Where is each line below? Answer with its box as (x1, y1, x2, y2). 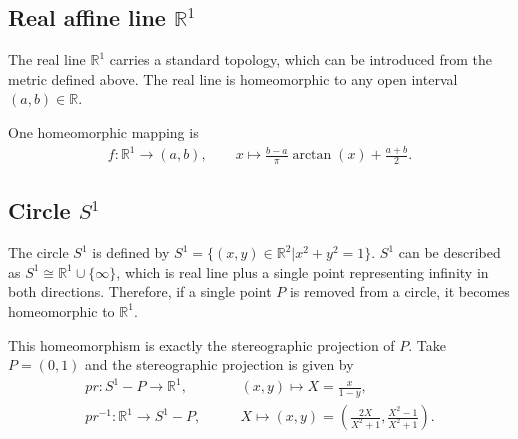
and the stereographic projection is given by (85, 354, 354, 375)
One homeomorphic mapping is (8, 121, 199, 142)
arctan (292, 148, 332, 163)
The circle (8, 242, 69, 263)
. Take (408, 334, 447, 355)
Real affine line (8, 2, 166, 33)
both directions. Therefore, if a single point (8, 281, 272, 302)
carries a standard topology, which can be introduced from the (109, 49, 493, 70)
